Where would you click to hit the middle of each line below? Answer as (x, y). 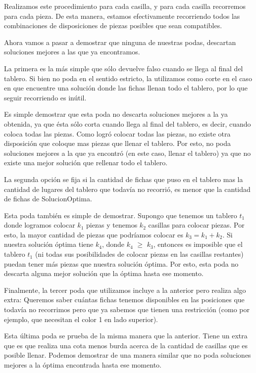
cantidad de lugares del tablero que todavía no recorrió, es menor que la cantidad (127, 189)
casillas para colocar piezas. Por (196, 225)
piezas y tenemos (112, 225)
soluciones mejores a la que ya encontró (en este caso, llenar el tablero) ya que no (128, 153)
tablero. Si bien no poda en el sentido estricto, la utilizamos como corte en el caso (128, 78)
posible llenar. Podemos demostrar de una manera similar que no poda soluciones (128, 355)
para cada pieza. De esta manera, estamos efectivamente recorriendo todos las (122, 16)
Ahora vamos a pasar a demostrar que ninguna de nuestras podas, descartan (120, 42)
